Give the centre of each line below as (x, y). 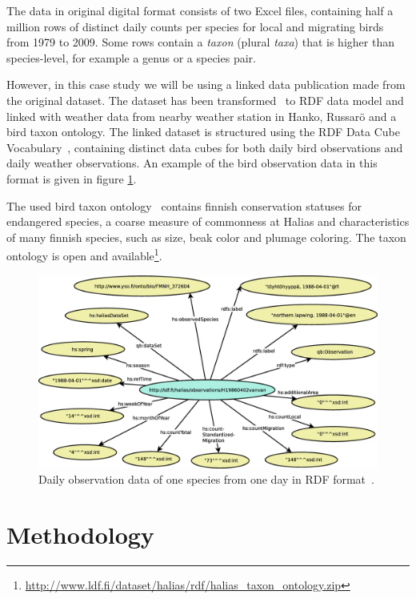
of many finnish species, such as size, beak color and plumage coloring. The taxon (206, 237)
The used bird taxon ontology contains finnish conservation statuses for (184, 205)
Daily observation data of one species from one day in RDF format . (206, 479)
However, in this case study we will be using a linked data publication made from (206, 84)
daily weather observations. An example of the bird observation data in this (192, 163)
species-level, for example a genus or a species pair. (131, 57)
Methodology (80, 534)
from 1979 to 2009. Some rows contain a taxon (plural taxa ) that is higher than (200, 42)
